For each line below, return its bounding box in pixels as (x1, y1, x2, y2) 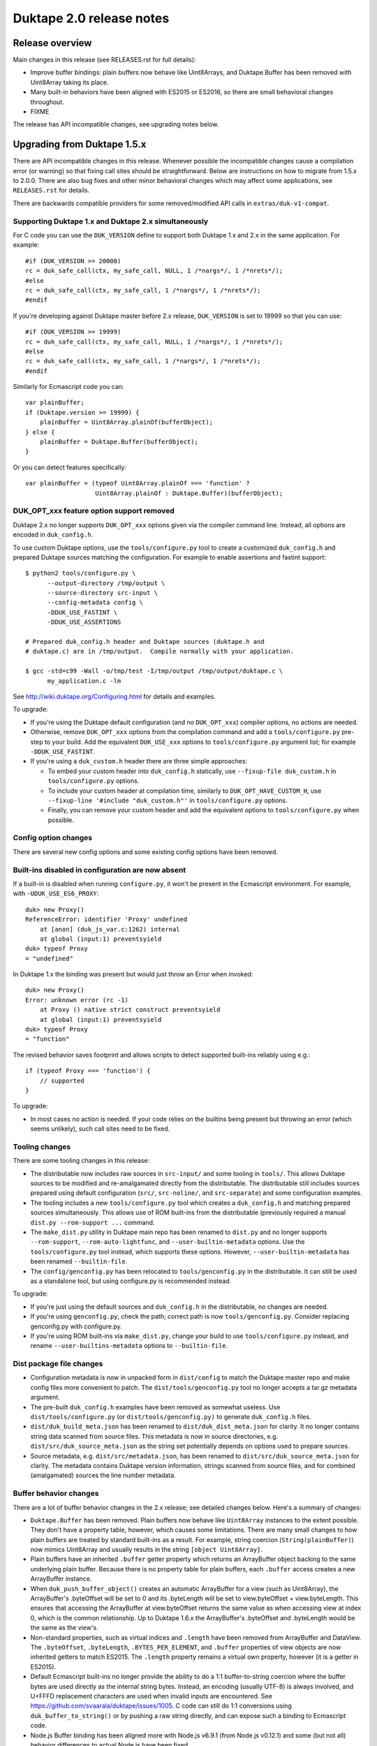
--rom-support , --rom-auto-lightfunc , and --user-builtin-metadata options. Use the (30, 1238, 305, 1246)
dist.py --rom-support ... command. (30, 1218, 155, 1226)
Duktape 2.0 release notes (13, 10, 170, 26)
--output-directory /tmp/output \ (47, 579, 165, 587)
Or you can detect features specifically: (13, 463, 127, 471)
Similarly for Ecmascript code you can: (13, 383, 124, 391)
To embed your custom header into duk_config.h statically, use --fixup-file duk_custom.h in (47, 767, 337, 775)
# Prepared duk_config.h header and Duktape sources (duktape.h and (25, 638, 265, 646)
